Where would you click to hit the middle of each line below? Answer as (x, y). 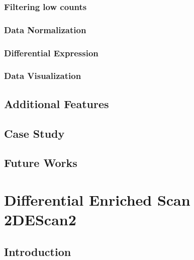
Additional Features (57, 103)
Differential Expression (51, 53)
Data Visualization (43, 76)
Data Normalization (45, 29)
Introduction (38, 251)
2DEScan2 (40, 220)
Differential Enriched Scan (97, 199)
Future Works (41, 163)
